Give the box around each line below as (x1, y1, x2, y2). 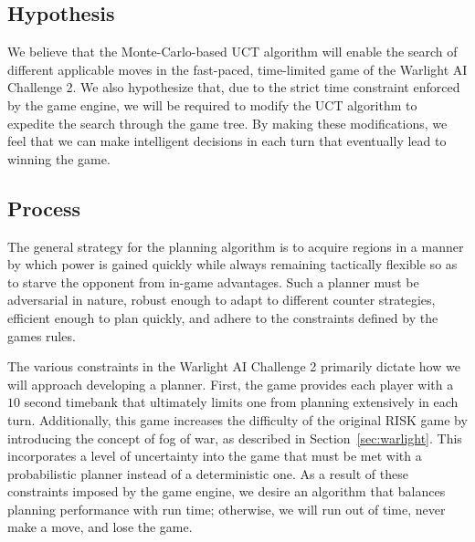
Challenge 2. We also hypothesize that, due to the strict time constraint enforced (7, 78, 460, 97)
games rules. (7, 326, 76, 345)
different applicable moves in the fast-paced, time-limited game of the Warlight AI (7, 59, 468, 78)
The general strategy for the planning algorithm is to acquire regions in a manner (7, 236, 464, 255)
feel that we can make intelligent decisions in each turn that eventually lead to (7, 131, 447, 151)
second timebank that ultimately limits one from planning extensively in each (24, 392, 459, 412)
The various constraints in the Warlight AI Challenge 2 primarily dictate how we (7, 357, 460, 376)
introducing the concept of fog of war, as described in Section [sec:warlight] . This (7, 428, 462, 447)
